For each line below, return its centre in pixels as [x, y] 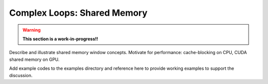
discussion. [21, 75]
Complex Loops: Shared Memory [78, 13]
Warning [32, 30]
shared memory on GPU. [34, 59]
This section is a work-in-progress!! [60, 39]
